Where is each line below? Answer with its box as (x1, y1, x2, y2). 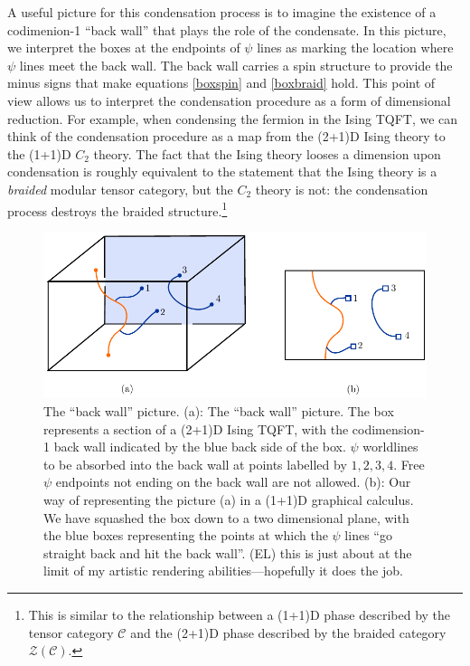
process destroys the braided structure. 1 (7, 198, 228, 220)
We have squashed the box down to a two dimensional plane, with (43, 508, 409, 527)
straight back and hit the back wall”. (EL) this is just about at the (43, 543, 412, 562)
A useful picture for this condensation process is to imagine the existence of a (7, 3, 437, 21)
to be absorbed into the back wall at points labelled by (43, 454, 347, 473)
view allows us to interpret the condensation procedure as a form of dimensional (7, 90, 451, 109)
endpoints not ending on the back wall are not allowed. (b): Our (55, 472, 411, 491)
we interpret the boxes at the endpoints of (7, 38, 240, 57)
